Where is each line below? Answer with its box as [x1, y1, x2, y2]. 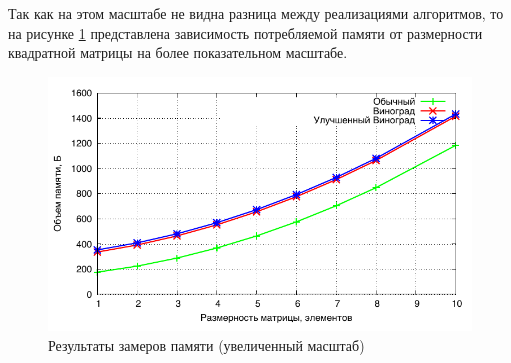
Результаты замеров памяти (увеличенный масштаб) [48, 334, 365, 355]
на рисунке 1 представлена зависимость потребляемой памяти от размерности [8, 22, 483, 43]
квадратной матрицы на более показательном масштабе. [8, 42, 348, 63]
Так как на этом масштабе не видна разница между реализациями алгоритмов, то [8, 3, 504, 23]
